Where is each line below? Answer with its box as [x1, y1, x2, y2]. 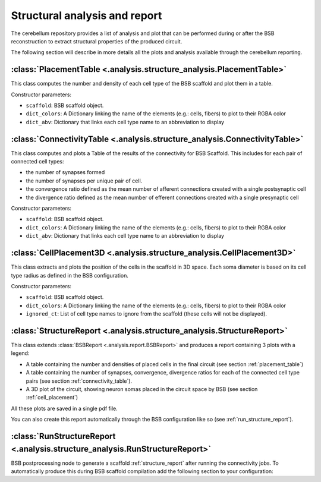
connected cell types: [11, 158, 64, 165]
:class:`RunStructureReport [11, 431, 116, 441]
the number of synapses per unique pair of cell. [26, 177, 143, 184]
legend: [11, 349, 30, 357]
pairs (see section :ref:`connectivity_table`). [26, 377, 133, 385]
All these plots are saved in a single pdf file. [11, 405, 118, 412]
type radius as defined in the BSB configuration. [11, 272, 129, 279]
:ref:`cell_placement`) [26, 394, 78, 401]
